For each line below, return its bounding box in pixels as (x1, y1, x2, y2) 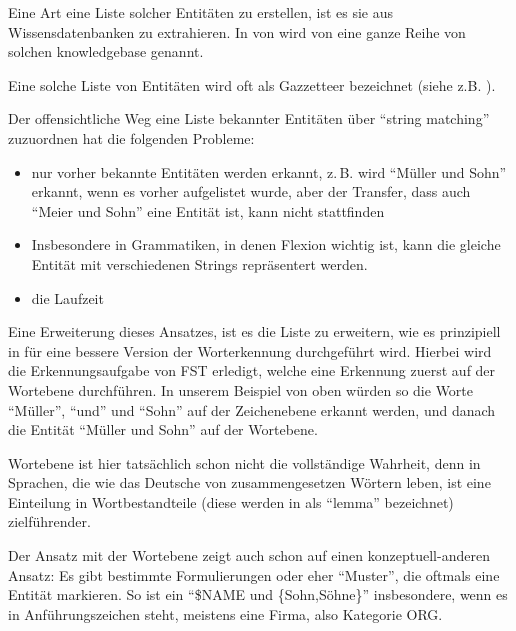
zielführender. (8, 511, 91, 532)
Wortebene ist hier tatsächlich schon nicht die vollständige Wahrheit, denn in (8, 452, 481, 473)
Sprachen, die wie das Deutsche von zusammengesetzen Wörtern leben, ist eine (8, 472, 491, 493)
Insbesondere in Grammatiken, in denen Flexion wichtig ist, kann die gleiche (31, 234, 501, 255)
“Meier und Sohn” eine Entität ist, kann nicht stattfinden (31, 200, 385, 221)
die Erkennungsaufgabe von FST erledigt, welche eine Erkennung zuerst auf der (8, 360, 496, 381)
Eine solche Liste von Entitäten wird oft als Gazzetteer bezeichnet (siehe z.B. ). (8, 74, 496, 95)
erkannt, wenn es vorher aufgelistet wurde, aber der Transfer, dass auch (31, 181, 471, 202)
